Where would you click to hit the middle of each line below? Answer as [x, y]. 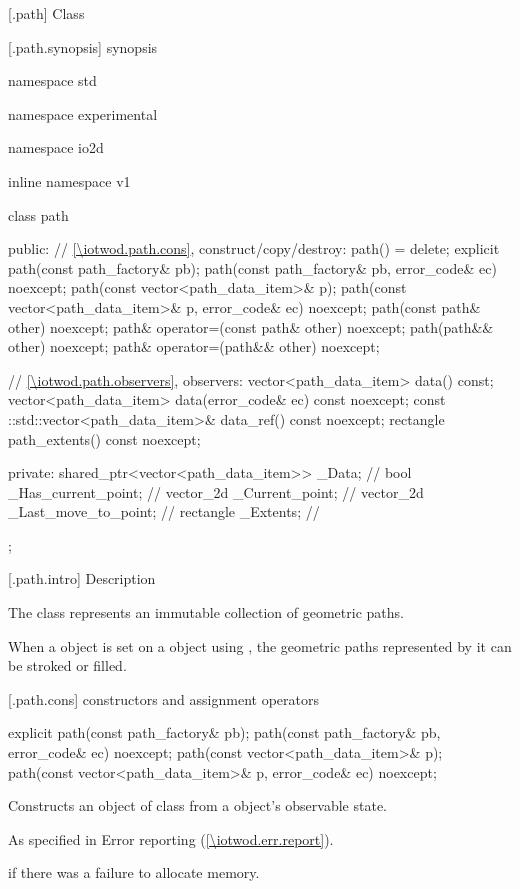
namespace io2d [56, 147]
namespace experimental [83, 113]
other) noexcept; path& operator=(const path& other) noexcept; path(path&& [251, 326]
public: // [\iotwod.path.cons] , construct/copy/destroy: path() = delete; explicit [254, 248]
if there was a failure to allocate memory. [134, 872]
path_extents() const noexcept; [104, 438]
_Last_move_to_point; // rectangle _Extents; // [164, 511]
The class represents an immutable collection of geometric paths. [206, 612]
